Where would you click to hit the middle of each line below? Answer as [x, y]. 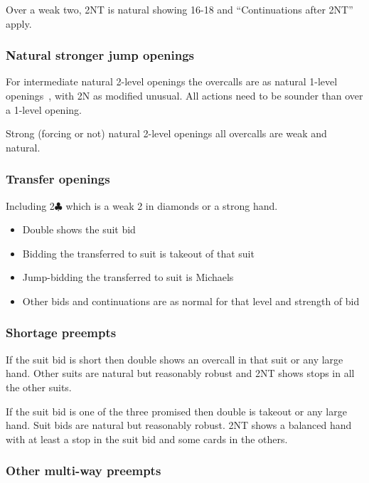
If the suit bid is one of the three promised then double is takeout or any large [176, 411]
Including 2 [30, 205]
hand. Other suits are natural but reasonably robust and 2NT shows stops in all [180, 373]
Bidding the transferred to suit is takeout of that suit [138, 253]
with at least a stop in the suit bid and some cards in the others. [147, 439]
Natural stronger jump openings [100, 55]
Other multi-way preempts [84, 471]
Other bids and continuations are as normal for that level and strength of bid [191, 301]
